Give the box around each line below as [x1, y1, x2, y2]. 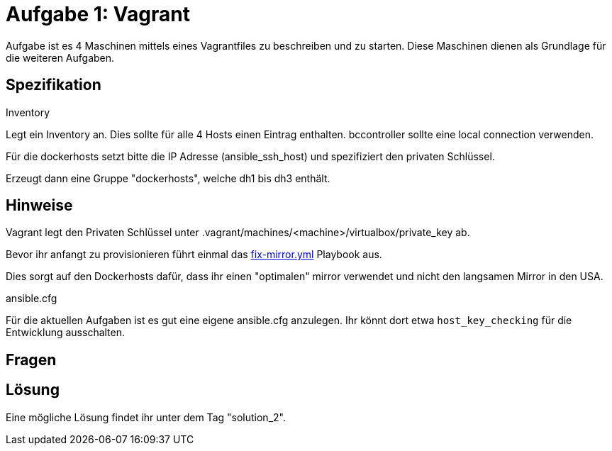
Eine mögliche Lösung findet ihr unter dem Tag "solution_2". [6, 411, 286, 423]
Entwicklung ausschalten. [6, 326, 126, 339]
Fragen [6, 350, 57, 369]
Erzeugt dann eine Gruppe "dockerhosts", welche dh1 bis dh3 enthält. [6, 172, 330, 184]
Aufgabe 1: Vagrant [6, 2, 190, 26]
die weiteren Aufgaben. [6, 51, 115, 64]
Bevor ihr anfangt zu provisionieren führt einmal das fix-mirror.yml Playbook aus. [6, 248, 382, 261]
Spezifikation [6, 76, 101, 94]
